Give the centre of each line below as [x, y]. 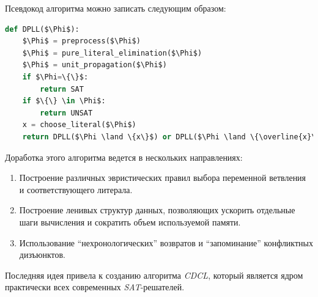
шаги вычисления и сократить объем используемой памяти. [130, 222]
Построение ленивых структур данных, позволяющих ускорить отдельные [157, 210]
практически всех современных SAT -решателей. [95, 287]
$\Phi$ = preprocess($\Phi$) [81, 41]
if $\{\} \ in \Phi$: [64, 101]
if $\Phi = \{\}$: [55, 77]
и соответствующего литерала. [76, 189]
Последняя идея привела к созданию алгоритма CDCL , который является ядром [154, 275]
